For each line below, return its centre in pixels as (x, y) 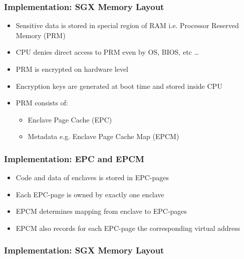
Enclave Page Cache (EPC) (70, 119)
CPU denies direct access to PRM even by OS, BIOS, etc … (107, 52)
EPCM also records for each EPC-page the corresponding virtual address (128, 228)
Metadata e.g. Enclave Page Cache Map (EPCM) (103, 136)
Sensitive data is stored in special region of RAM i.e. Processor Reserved (127, 25)
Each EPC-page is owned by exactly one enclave (90, 194)
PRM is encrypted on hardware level (72, 69)
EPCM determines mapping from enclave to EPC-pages (101, 211)
